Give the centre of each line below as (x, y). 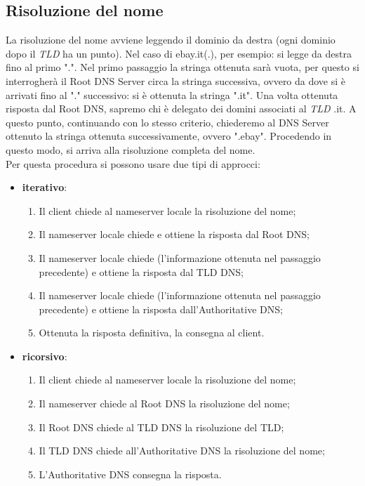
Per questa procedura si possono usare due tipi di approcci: (133, 163)
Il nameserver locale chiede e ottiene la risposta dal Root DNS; (174, 234)
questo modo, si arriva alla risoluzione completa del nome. (131, 149)
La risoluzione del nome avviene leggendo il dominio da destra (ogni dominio (171, 40)
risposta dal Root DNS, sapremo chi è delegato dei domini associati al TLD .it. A (181, 109)
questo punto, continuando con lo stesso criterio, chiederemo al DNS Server (167, 122)
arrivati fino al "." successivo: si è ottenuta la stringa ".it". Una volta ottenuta (172, 94)
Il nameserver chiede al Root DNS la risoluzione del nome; (164, 403)
